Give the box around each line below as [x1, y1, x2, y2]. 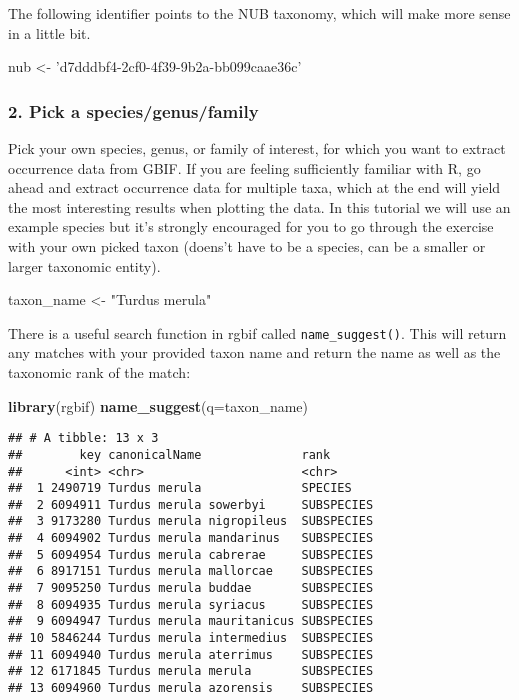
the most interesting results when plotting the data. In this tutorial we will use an [8, 196, 511, 217]
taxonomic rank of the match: [8, 362, 191, 382]
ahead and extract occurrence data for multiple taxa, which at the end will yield [8, 177, 501, 198]
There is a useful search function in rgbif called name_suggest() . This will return [8, 322, 507, 343]
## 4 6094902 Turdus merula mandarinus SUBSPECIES [8, 531, 374, 546]
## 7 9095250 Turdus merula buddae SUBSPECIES [8, 581, 374, 596]
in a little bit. [8, 22, 91, 43]
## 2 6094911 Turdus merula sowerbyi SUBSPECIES [8, 497, 374, 512]
